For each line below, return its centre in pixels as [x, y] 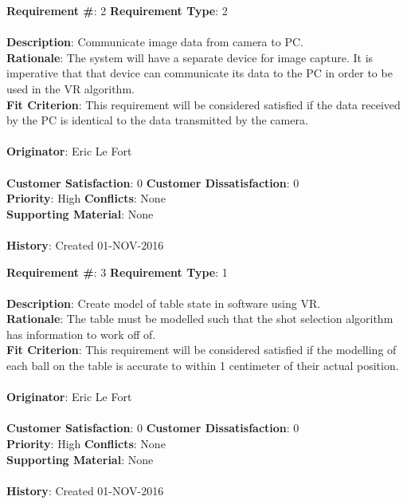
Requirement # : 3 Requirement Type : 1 [117, 272]
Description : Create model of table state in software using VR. [164, 303]
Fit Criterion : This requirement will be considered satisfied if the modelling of [202, 350]
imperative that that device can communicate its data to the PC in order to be [200, 73]
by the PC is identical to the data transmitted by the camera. [157, 120]
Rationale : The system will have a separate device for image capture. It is [190, 57]
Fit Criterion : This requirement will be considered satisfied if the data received [203, 104]
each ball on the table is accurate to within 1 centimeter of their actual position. [203, 366]
